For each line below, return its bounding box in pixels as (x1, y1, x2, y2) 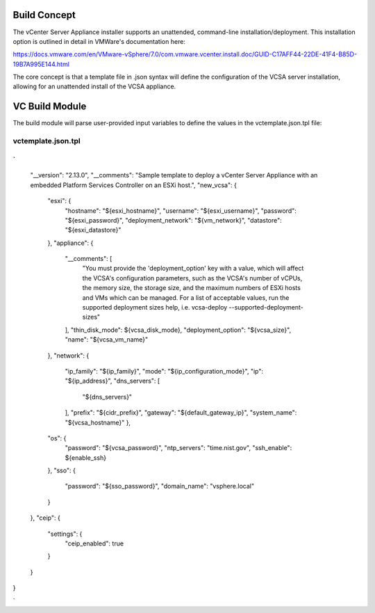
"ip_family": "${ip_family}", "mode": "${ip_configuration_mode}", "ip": (65, 367, 264, 375)
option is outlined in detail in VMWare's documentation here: (12, 37, 185, 45)
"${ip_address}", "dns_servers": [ (65, 376, 160, 385)
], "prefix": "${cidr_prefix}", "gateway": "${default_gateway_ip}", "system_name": (65, 408, 297, 417)
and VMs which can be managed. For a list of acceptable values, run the (82, 293, 290, 302)
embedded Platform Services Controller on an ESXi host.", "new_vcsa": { (30, 181, 237, 189)
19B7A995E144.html (12, 60, 69, 68)
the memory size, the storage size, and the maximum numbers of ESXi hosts (82, 284, 301, 292)
